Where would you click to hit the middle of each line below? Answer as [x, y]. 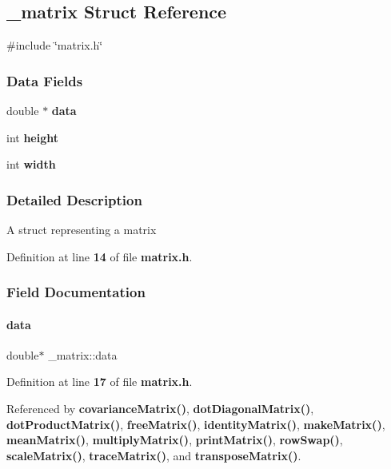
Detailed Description [74, 199]
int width [31, 164]
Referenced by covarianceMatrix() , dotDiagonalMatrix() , [160, 409]
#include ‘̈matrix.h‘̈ [55, 45]
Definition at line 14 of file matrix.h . [100, 256]
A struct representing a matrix [82, 230]
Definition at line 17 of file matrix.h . [100, 382]
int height [33, 137]
